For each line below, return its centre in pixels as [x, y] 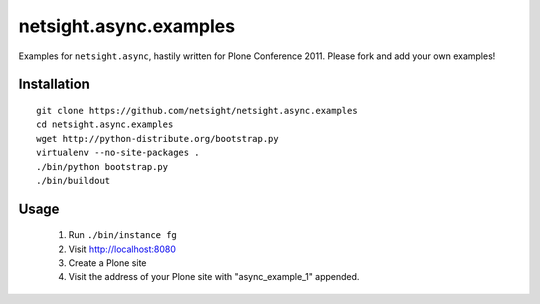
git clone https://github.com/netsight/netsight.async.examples [197, 110]
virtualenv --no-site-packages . [118, 153]
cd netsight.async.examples [105, 124]
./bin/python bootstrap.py [102, 166]
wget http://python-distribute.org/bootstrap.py [157, 138]
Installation [54, 84]
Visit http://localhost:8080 [122, 249]
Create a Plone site [107, 263]
